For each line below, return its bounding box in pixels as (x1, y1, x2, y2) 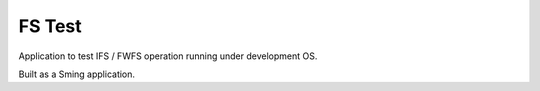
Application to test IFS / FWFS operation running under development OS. (18, 50, 318, 62)
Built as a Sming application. (18, 68, 135, 80)
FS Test (18, 15, 82, 37)
